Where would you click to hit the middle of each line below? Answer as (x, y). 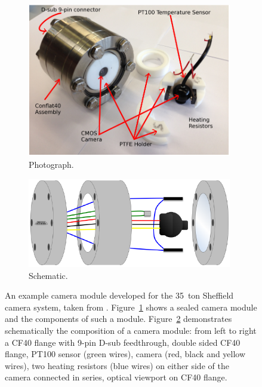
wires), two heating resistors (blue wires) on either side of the (117, 365)
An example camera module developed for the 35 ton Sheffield (119, 295)
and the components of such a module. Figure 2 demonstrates (118, 319)
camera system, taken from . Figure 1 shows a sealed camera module (131, 307)
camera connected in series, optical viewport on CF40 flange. (116, 377)
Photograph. (51, 164)
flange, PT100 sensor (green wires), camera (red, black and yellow (125, 354)
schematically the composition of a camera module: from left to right (131, 331)
